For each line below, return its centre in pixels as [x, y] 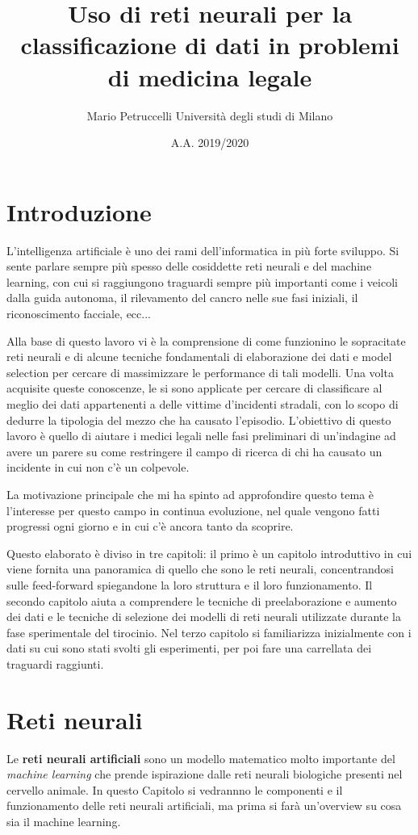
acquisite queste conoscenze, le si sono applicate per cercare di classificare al [194, 388]
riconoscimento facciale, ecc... [79, 313]
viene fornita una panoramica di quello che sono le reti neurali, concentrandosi [200, 569]
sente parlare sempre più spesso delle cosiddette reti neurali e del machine [189, 266]
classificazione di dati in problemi [210, 45]
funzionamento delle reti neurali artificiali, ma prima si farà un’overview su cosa [204, 806]
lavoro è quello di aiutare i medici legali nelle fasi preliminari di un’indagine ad [201, 436]
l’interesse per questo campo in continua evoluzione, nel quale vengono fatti [193, 510]
